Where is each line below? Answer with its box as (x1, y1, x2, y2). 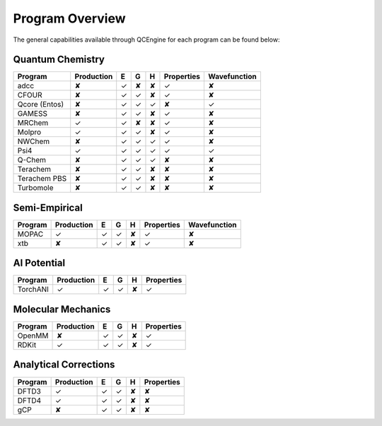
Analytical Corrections (13, 359, 115, 371)
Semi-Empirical (13, 201, 83, 213)
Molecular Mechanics (13, 303, 111, 315)
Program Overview (13, 11, 127, 26)
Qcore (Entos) (17, 100, 64, 110)
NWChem (17, 136, 50, 146)
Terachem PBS (17, 174, 67, 184)
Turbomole (17, 183, 54, 193)
